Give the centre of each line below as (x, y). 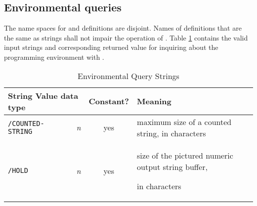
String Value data (43, 95)
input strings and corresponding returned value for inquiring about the (111, 47)
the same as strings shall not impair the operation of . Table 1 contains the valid (126, 37)
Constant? (109, 101)
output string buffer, (172, 166)
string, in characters (171, 133)
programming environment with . (54, 57)
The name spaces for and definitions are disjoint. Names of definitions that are (123, 28)
